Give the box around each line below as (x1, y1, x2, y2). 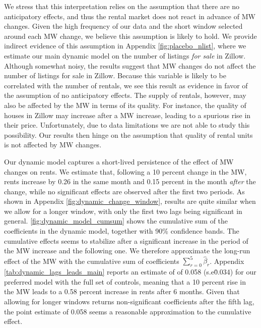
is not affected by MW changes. (4, 139, 102, 150)
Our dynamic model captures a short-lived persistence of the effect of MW (4, 156, 234, 167)
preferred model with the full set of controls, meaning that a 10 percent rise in (4, 276, 246, 287)
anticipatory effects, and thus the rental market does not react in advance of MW (4, 11, 255, 21)
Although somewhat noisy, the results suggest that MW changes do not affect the (4, 60, 256, 71)
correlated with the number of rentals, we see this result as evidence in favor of (4, 80, 248, 90)
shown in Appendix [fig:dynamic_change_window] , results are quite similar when (4, 196, 256, 206)
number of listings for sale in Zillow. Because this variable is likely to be (4, 70, 226, 81)
